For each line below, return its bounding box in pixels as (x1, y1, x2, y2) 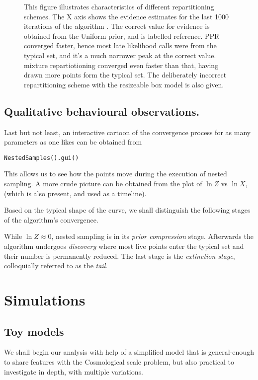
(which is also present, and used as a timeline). (4, 188, 147, 198)
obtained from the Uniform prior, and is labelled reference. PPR (24, 30, 220, 41)
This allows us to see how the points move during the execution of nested (4, 168, 227, 179)
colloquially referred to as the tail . (4, 260, 108, 271)
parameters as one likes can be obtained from (4, 137, 142, 147)
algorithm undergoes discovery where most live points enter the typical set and (4, 240, 244, 251)
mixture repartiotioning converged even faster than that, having (24, 60, 219, 70)
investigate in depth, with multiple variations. (4, 366, 143, 377)
